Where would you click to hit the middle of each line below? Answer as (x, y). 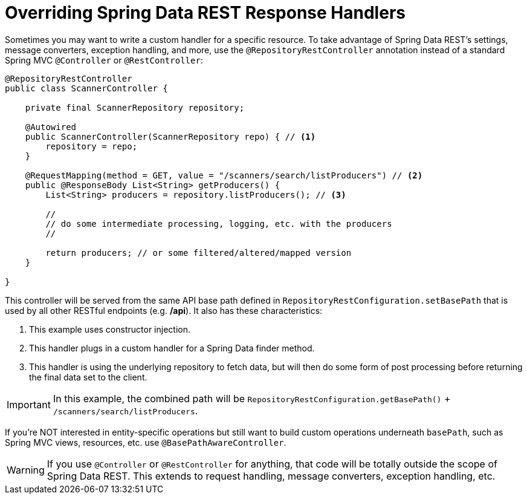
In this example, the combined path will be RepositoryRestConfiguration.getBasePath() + (252, 398)
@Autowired (51, 127)
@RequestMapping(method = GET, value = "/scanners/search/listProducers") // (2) (224, 175)
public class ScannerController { (86, 88)
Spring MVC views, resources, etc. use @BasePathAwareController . (146, 442)
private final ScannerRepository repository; (135, 107)
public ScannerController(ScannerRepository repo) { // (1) (170, 136)
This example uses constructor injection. (110, 329)
